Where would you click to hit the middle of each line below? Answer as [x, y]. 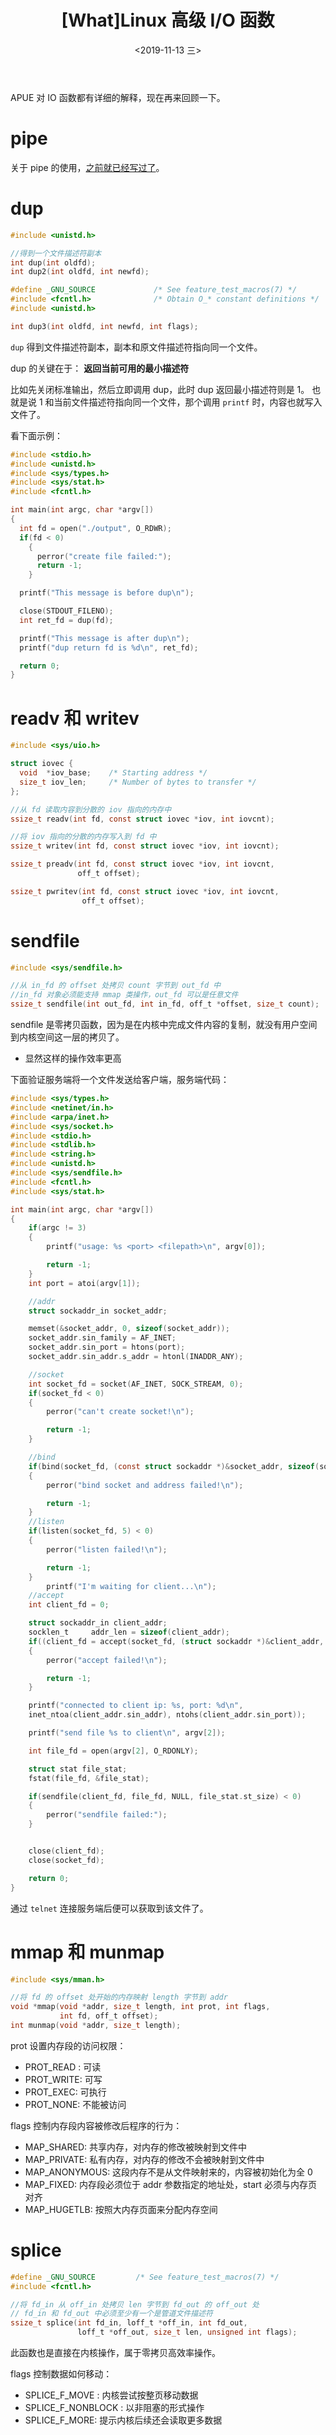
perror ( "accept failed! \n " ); [107, 1660]
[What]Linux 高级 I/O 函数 [168, 20]
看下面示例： [36, 435]
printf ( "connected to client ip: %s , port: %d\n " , [136, 1706]
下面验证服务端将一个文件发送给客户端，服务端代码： [120, 1080]
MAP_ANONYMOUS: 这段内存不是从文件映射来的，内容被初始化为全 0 [168, 2172]
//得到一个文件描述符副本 [56, 253]
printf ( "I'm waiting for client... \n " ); [131, 1586]
